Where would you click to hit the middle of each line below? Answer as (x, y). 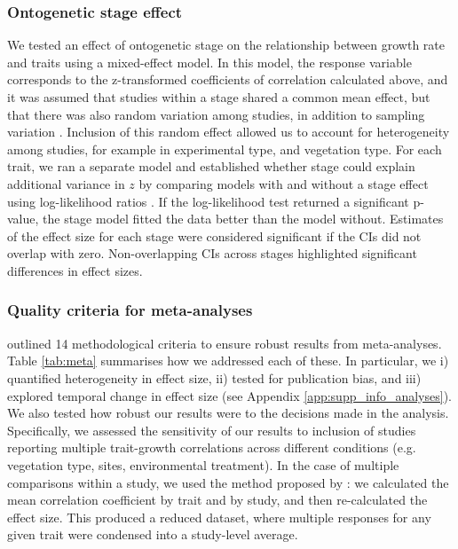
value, (23, 219)
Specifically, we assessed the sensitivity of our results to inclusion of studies (212, 430)
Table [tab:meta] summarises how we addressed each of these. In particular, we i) (228, 361)
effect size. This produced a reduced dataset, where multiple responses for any (219, 517)
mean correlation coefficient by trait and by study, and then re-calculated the (217, 500)
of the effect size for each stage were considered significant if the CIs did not (214, 235)
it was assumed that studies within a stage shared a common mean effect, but (219, 97)
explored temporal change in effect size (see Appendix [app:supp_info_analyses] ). (229, 395)
